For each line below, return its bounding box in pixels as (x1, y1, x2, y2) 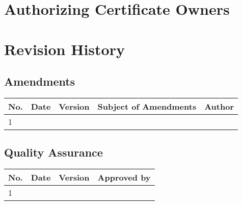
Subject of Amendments (97, 100, 197, 112)
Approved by (97, 171, 151, 184)
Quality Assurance (4, 144, 103, 160)
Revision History (4, 38, 125, 59)
